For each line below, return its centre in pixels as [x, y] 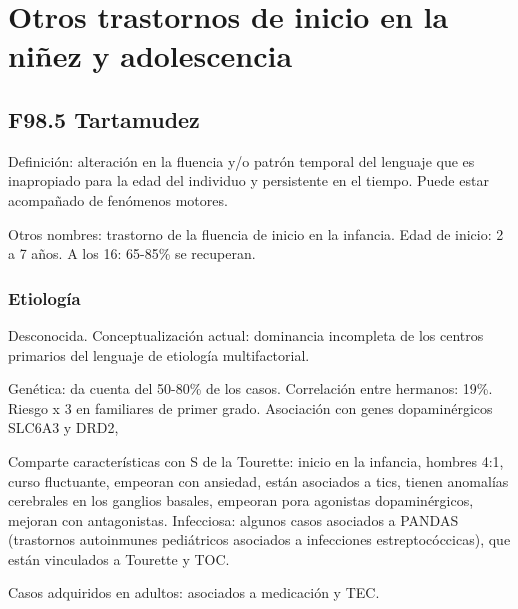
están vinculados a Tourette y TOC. [119, 558]
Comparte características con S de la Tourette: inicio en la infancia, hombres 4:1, [256, 460]
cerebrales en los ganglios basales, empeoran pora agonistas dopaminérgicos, [241, 500]
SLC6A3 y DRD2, [63, 427]
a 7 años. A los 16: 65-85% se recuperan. [132, 253]
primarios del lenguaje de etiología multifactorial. [159, 354]
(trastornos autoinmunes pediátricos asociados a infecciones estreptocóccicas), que [259, 539]
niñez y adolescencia [150, 55]
